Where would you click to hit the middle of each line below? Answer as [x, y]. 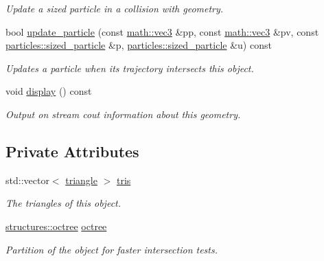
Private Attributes [72, 151]
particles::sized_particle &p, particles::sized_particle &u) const [139, 45]
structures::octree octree [56, 226]
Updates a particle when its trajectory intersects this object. [130, 68]
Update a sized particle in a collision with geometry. [115, 8]
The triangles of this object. [63, 203]
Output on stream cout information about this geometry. [123, 114]
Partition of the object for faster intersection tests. [112, 249]
